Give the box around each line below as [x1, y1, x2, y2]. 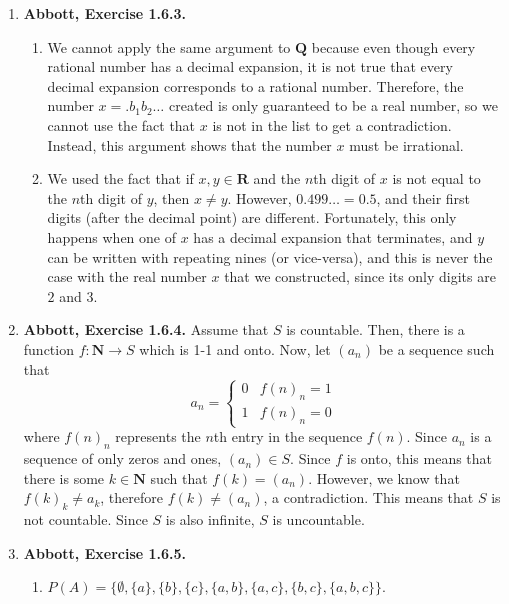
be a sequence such [378, 338, 495, 359]
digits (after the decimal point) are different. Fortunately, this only [47, 207, 457, 228]
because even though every [311, 36, 476, 57]
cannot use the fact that [47, 114, 196, 135]
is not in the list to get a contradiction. [212, 114, 452, 135]
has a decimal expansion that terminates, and [193, 226, 473, 247]
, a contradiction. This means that [263, 487, 474, 508]
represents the [115, 426, 201, 447]
